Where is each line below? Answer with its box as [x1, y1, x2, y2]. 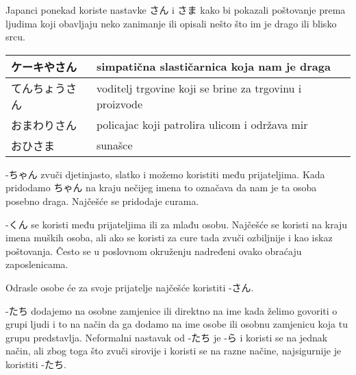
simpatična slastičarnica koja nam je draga [96, 58, 331, 75]
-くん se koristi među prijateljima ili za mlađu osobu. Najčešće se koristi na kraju [5, 217, 348, 231]
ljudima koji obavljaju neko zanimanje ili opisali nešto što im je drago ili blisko [5, 16, 337, 30]
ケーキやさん [11, 58, 77, 75]
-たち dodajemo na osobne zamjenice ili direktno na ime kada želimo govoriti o [5, 303, 338, 317]
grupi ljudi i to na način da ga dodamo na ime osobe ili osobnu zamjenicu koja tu [5, 317, 348, 331]
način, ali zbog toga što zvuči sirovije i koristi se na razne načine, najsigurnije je [5, 343, 342, 358]
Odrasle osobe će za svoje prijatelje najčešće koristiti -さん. [5, 280, 254, 294]
